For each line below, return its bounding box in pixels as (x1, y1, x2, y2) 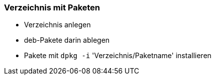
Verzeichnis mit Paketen (4, 2, 100, 12)
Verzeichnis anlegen (24, 20, 91, 29)
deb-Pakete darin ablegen (24, 36, 110, 45)
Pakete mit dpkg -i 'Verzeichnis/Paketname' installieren (24, 51, 211, 60)
